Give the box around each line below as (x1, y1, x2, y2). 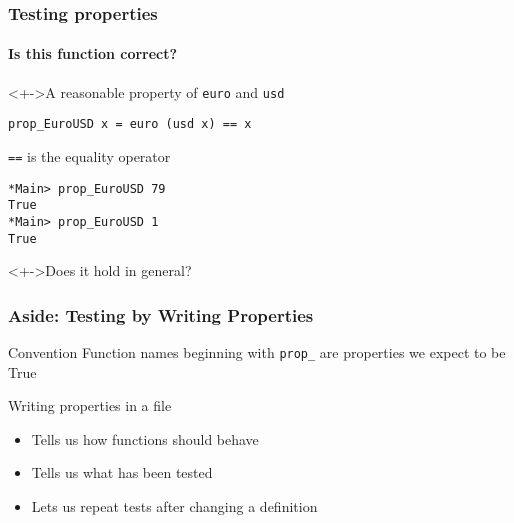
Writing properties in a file (8, 395, 172, 416)
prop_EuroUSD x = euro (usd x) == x (8, 117, 252, 132)
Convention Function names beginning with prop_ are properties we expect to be (8, 342, 506, 363)
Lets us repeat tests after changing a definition (31, 496, 318, 517)
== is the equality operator (8, 145, 171, 166)
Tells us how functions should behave (31, 428, 259, 449)
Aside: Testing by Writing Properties (8, 302, 314, 327)
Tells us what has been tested (31, 462, 213, 483)
